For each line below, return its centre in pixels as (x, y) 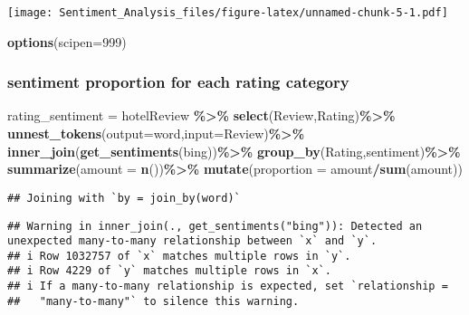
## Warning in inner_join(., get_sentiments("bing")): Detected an (215, 226)
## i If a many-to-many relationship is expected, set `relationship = (228, 286)
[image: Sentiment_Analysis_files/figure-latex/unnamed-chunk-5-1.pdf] (228, 13)
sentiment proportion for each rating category (178, 82)
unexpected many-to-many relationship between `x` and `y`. (192, 241)
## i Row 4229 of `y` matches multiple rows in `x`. (169, 271)
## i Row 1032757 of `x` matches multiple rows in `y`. (179, 256)
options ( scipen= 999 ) (67, 41)
